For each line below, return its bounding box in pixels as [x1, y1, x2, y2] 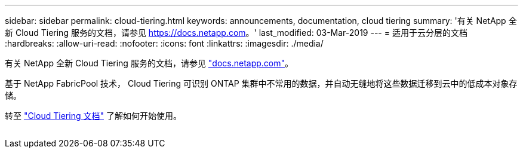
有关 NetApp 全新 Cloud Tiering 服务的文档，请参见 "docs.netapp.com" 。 [5, 58, 294, 68]
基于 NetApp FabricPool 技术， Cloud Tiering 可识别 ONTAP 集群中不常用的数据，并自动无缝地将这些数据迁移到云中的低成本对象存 [5, 78, 518, 88]
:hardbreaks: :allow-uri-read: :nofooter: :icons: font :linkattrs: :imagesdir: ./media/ [5, 38, 324, 48]
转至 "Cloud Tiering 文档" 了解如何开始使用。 [5, 111, 181, 121]
